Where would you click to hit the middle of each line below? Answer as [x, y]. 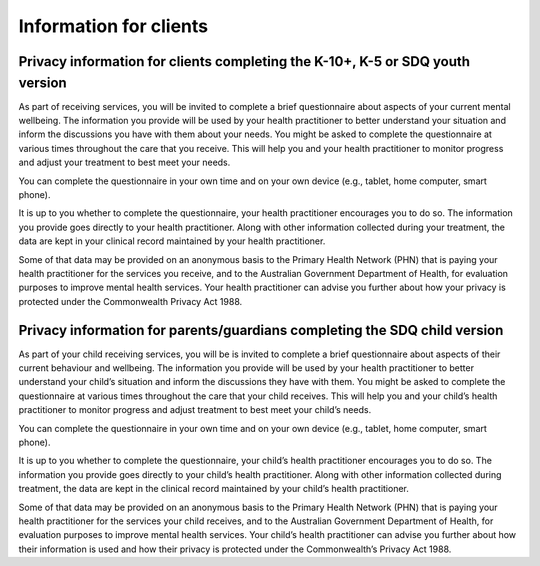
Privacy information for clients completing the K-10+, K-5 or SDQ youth [244, 61]
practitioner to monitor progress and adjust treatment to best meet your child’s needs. [195, 410]
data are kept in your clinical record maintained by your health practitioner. [172, 241]
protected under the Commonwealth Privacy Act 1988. [130, 301]
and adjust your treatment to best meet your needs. [124, 162]
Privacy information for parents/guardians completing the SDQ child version [261, 330]
